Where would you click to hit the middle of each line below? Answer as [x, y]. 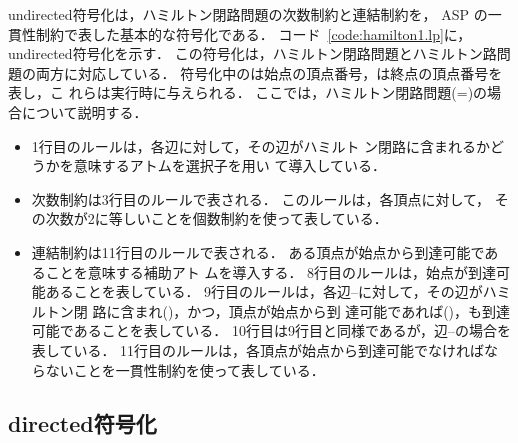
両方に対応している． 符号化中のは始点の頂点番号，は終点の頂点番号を [269, 72]
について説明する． [84, 111]
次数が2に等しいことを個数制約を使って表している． [216, 218]
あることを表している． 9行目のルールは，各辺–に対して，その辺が [264, 291]
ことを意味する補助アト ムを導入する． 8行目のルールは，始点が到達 [271, 271]
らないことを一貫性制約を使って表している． [178, 369]
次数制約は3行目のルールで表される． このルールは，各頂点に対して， [261, 198]
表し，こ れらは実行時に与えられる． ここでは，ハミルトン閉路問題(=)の [248, 92]
